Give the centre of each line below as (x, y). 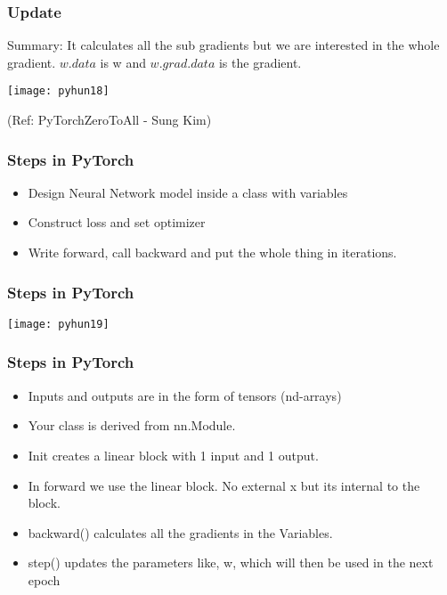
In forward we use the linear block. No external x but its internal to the (224, 485)
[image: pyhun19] (58, 324)
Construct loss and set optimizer (117, 222)
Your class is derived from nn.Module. (132, 425)
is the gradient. (260, 62)
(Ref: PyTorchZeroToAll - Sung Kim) (110, 120)
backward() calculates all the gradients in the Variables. (180, 532)
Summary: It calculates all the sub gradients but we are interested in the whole (223, 45)
